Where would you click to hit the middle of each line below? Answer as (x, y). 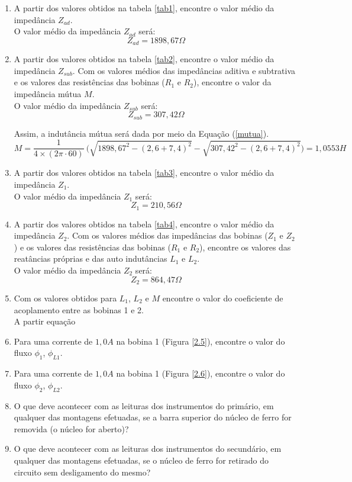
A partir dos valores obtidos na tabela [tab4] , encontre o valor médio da (144, 224)
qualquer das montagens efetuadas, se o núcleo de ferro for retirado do (141, 460)
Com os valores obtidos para (65, 298)
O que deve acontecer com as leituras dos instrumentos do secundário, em (148, 449)
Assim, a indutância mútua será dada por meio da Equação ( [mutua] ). (141, 133)
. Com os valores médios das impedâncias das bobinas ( (167, 235)
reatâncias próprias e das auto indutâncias (91, 258)
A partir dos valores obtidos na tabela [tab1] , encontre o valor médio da (144, 8)
